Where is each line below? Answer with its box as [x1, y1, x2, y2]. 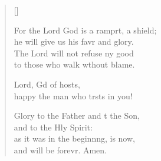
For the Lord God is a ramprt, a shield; [14, 24, 157, 36]
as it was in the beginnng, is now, [14, 132, 135, 145]
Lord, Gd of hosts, [14, 78, 80, 90]
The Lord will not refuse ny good [14, 46, 134, 59]
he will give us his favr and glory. [14, 35, 134, 48]
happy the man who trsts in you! [14, 89, 133, 102]
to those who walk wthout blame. [14, 58, 135, 71]
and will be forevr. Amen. [14, 143, 107, 156]
